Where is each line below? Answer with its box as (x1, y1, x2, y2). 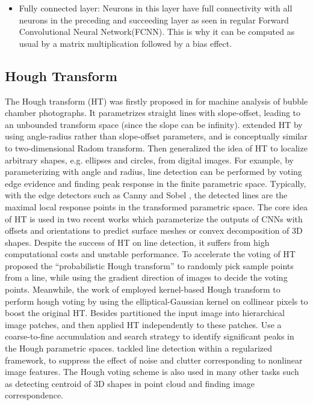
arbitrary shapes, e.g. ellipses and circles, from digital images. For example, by (5, 153, 294, 166)
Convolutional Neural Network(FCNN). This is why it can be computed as (19, 25, 295, 38)
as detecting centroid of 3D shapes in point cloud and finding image (5, 377, 255, 389)
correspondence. (5, 389, 63, 401)
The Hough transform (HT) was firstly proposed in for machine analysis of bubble (5, 94, 308, 107)
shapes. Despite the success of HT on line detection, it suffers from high (5, 236, 270, 248)
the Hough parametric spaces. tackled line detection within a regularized (5, 342, 273, 355)
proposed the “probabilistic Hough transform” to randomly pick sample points (5, 259, 294, 272)
